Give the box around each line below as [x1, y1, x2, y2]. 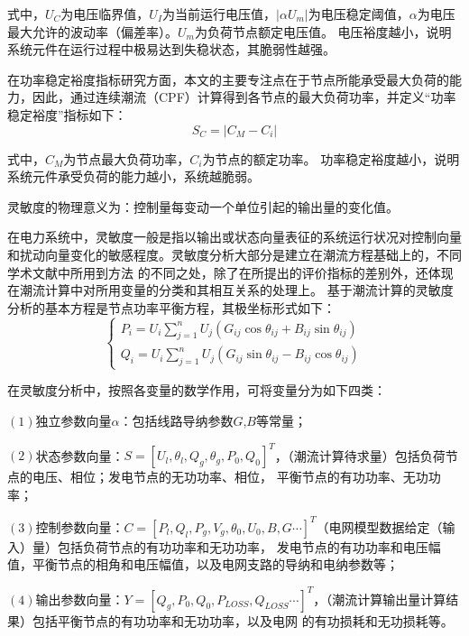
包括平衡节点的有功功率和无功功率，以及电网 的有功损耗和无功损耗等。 [32, 611, 454, 630]
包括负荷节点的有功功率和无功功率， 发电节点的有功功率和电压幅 [57, 537, 441, 556]
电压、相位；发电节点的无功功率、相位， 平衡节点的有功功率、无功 [32, 467, 428, 486]
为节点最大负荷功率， [63, 149, 190, 168]
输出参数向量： [35, 589, 124, 608]
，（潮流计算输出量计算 [313, 589, 446, 608]
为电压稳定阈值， [308, 5, 409, 23]
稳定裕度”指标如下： [7, 105, 127, 124]
